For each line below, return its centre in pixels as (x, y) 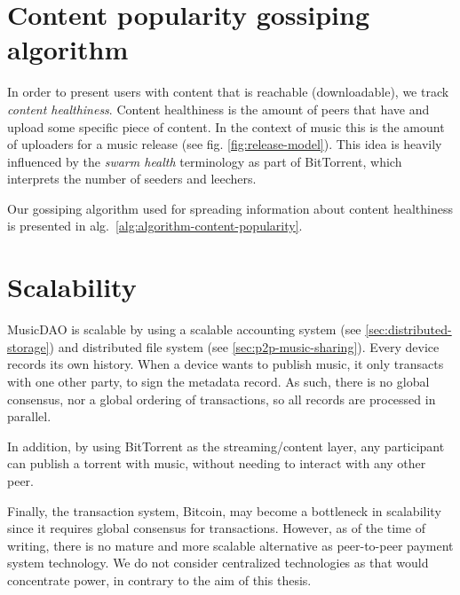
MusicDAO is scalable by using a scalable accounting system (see (184, 329)
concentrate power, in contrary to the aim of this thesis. (159, 579)
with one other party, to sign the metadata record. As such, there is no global (218, 381)
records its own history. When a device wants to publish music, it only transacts (226, 364)
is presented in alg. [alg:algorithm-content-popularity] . (155, 226)
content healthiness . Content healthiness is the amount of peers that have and (218, 109)
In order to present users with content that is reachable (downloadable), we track (228, 92)
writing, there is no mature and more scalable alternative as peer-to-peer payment (230, 545)
